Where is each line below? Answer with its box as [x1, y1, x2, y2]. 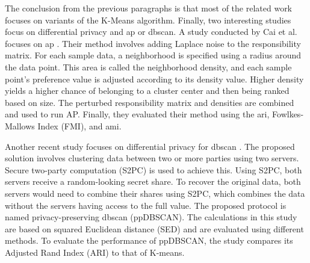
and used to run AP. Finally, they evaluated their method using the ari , [5, 108, 270, 120]
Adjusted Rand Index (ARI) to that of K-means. [5, 246, 185, 258]
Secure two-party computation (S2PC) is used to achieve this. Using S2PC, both [5, 163, 302, 176]
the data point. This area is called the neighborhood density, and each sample [5, 60, 292, 73]
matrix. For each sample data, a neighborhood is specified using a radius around [5, 49, 301, 61]
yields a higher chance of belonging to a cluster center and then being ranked [5, 84, 290, 97]
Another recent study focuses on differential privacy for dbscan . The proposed [5, 140, 295, 152]
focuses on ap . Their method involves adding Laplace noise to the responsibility [5, 37, 301, 49]
